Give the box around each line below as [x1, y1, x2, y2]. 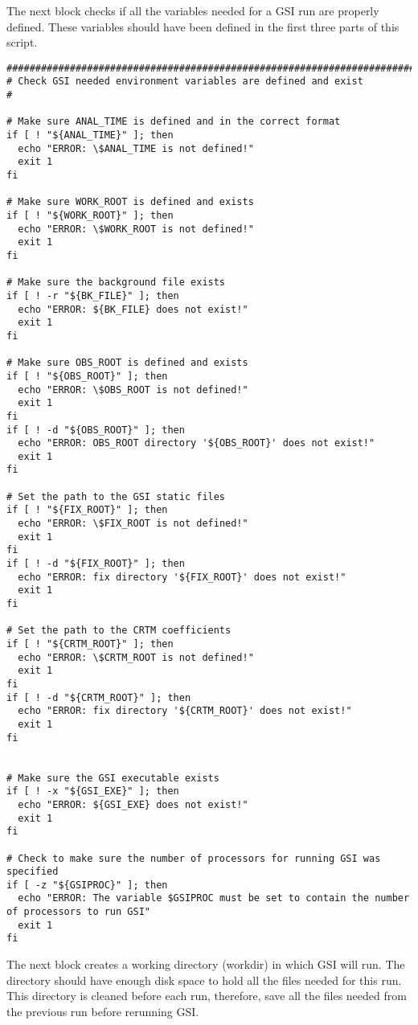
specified [6, 866, 59, 878]
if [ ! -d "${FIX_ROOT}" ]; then [6, 558, 185, 570]
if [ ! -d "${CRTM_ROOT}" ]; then [6, 691, 191, 703]
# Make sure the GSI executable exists [6, 772, 219, 784]
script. [6, 34, 38, 51]
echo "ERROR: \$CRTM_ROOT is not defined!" [18, 651, 254, 663]
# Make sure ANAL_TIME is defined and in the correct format [6, 116, 341, 128]
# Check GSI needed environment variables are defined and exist [6, 76, 363, 88]
